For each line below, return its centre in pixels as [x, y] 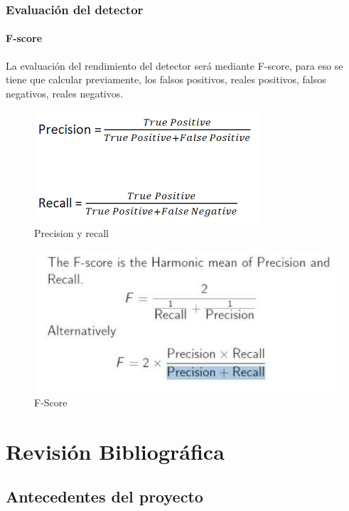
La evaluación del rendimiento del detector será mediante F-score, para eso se [174, 65]
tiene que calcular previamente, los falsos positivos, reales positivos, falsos [166, 79]
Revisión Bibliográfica [115, 451]
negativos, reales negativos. [65, 93]
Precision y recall [71, 233]
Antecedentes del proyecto [104, 496]
